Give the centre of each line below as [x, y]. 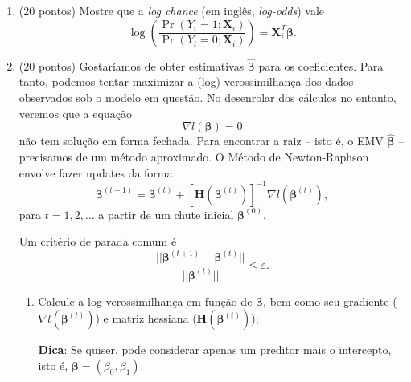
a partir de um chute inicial [166, 214]
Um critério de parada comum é [98, 241]
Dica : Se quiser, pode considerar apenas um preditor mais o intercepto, [215, 349]
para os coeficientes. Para [321, 65]
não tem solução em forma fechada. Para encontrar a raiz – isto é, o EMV [201, 141]
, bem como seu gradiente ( [330, 301]
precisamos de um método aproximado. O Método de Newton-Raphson [194, 156]
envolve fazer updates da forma [96, 172]
